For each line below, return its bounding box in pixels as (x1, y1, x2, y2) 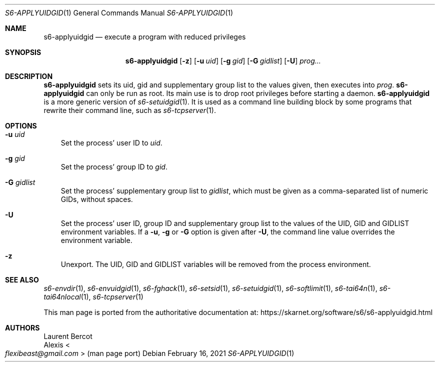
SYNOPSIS (5, 48, 41, 56)
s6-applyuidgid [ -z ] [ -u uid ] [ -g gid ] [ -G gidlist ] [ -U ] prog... (125, 56, 321, 65)
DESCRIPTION (5, 72, 53, 80)
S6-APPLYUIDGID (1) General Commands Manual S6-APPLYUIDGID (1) (5, 8, 233, 17)
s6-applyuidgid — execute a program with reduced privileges (43, 32, 246, 41)
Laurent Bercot (43, 332, 92, 340)
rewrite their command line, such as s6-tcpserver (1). (43, 106, 216, 114)
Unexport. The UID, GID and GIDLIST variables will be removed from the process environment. (60, 260, 371, 268)
